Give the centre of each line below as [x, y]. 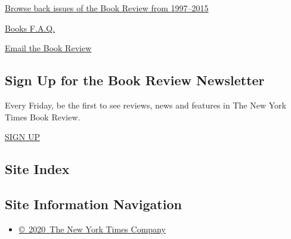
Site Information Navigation [93, 204]
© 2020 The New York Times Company [92, 229]
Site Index [37, 169]
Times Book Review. [43, 117]
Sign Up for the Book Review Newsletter [135, 80]
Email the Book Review [48, 48]
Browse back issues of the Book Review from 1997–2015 [107, 8]
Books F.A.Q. [30, 28]
